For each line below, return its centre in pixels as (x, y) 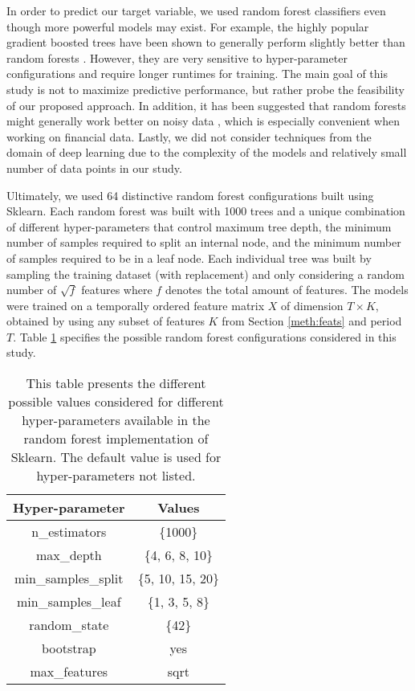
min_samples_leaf (69, 602)
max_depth (69, 555)
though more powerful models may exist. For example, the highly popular (188, 26)
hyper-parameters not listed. (116, 476)
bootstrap (69, 648)
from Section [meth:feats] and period (312, 321)
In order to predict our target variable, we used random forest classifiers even (196, 10)
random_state (69, 625)
